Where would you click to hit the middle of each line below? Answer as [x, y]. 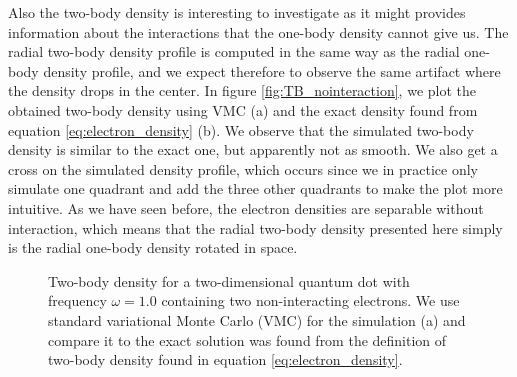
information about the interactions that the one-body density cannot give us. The [258, 31]
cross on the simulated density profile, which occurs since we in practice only [243, 168]
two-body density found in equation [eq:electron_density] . [225, 359]
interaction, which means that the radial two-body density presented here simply [255, 227]
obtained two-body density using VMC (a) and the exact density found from [243, 109]
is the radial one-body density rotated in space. [153, 247]
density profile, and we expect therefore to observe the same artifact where [272, 70]
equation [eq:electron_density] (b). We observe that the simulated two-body [241, 129]
